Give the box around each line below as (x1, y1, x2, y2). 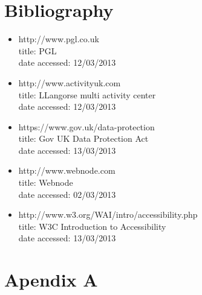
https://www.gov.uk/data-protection (18, 120, 155, 133)
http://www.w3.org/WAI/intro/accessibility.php (18, 208, 198, 221)
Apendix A (4, 267, 98, 292)
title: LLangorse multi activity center (18, 88, 156, 101)
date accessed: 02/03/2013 (18, 188, 116, 200)
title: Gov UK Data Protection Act (18, 132, 149, 145)
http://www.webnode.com (18, 164, 116, 177)
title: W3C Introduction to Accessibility (18, 220, 166, 232)
